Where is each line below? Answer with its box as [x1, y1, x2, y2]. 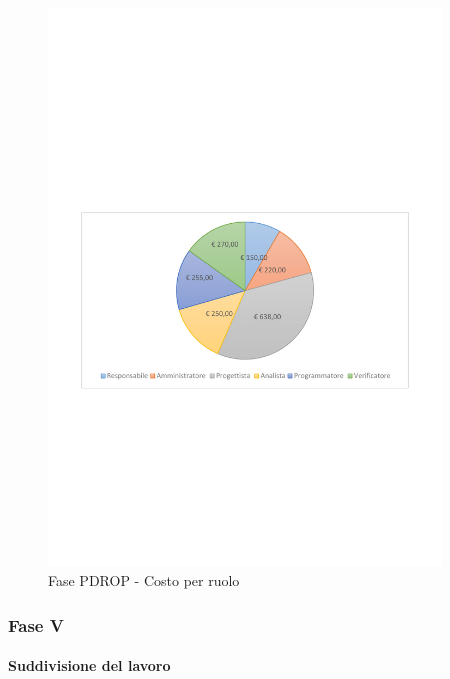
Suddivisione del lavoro [8, 655, 171, 676]
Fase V [8, 612, 64, 637]
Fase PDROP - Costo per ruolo [48, 570, 240, 591]
